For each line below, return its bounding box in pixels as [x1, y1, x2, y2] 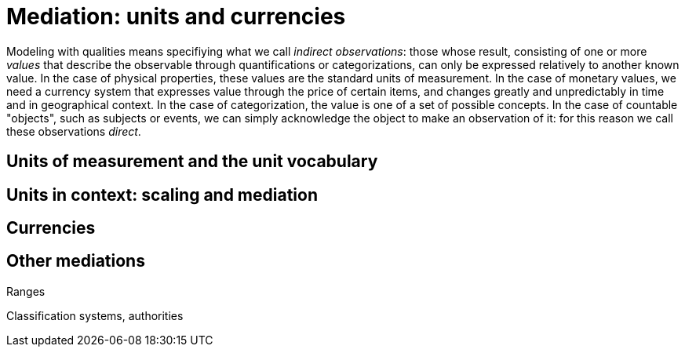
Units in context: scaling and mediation [6, 184, 319, 205]
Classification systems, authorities [6, 308, 184, 322]
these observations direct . [6, 124, 141, 138]
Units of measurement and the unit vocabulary [6, 151, 378, 172]
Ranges [6, 284, 46, 298]
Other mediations [6, 251, 145, 271]
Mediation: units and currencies [6, 3, 346, 30]
